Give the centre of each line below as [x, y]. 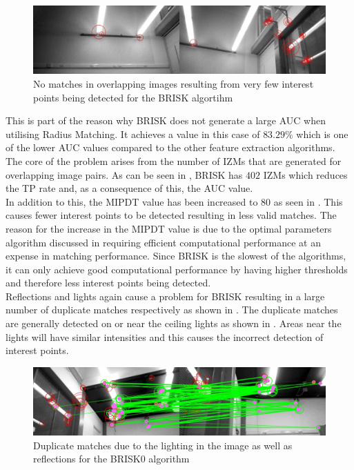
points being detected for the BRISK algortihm [133, 97]
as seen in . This [308, 201]
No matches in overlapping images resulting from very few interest [174, 83]
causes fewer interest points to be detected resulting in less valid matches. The [171, 215]
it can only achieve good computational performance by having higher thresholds [177, 269]
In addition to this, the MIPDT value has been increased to [132, 201]
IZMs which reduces [305, 174]
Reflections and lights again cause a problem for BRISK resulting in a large [165, 296]
